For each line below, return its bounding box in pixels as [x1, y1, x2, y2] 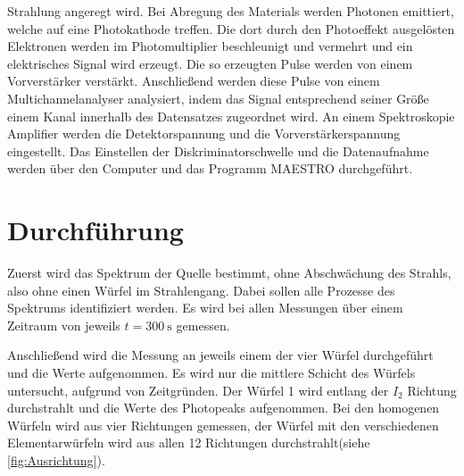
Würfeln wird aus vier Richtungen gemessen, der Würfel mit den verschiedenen [7, 415, 439, 434]
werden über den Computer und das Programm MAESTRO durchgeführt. [7, 159, 413, 178]
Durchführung [7, 212, 184, 248]
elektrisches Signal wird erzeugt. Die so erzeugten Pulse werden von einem [7, 54, 413, 72]
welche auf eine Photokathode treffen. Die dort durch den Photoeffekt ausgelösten [7, 19, 455, 38]
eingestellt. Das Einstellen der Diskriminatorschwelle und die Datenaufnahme [7, 141, 429, 160]
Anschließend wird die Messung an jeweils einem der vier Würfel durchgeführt [7, 346, 434, 364]
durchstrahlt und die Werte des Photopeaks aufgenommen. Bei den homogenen [7, 398, 440, 417]
